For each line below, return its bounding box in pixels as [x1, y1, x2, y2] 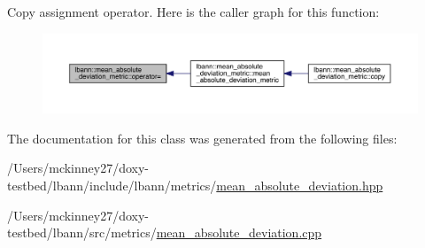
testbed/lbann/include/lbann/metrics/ [7, 176, 217, 195]
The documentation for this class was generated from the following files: [7, 128, 398, 147]
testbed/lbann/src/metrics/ [7, 223, 157, 242]
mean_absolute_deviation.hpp [216, 176, 383, 195]
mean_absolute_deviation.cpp [156, 223, 322, 242]
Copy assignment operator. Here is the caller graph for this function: [7, 3, 380, 20]
